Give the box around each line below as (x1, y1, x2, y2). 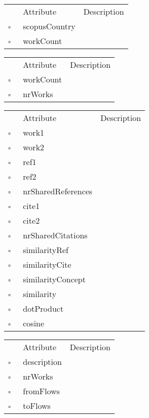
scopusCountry (23, 20, 76, 32)
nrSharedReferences (23, 185, 93, 197)
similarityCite (23, 259, 71, 270)
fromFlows (23, 385, 60, 397)
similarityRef (23, 244, 68, 256)
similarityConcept (23, 273, 86, 285)
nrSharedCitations (23, 229, 88, 241)
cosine (23, 317, 45, 329)
